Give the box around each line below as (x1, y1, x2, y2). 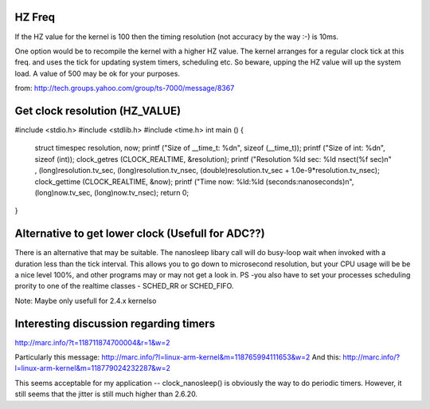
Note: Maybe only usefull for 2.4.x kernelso (14, 296, 157, 305)
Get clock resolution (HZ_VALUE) (14, 104, 182, 117)
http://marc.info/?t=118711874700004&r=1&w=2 (14, 337, 170, 347)
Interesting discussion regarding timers (14, 317, 215, 330)
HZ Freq (14, 10, 56, 24)
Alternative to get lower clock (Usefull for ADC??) (14, 227, 266, 241)
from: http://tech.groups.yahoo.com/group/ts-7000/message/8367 (14, 84, 235, 93)
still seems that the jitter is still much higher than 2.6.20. (14, 389, 198, 399)
